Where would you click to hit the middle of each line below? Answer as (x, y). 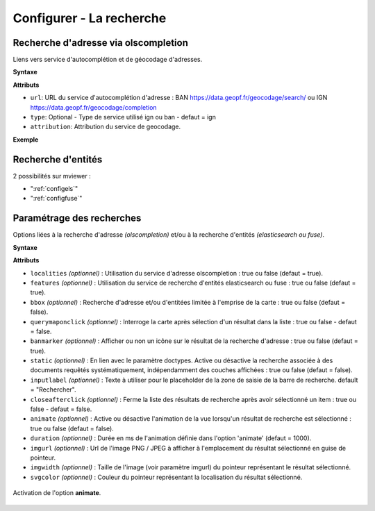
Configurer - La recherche (90, 18)
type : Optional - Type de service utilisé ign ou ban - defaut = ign (123, 117)
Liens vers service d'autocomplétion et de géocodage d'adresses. (108, 60)
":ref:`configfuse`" (56, 199)
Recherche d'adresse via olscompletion (101, 43)
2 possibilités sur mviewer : (52, 176)
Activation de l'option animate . (57, 493)
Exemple (26, 140)
